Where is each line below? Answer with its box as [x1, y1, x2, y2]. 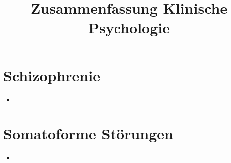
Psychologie [88, 17, 170, 38]
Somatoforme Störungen [3, 123, 173, 144]
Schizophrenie [3, 65, 100, 85]
